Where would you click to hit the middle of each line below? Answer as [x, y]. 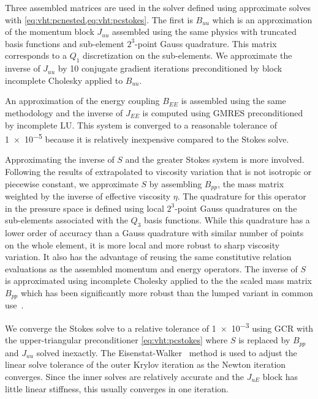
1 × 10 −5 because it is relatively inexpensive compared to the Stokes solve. [147, 138]
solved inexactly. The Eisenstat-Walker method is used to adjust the [167, 352]
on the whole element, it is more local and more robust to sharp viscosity [142, 244]
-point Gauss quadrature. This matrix [206, 43]
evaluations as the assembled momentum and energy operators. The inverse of [151, 268]
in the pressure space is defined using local [85, 208]
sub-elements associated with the [66, 220]
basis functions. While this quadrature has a [227, 220]
